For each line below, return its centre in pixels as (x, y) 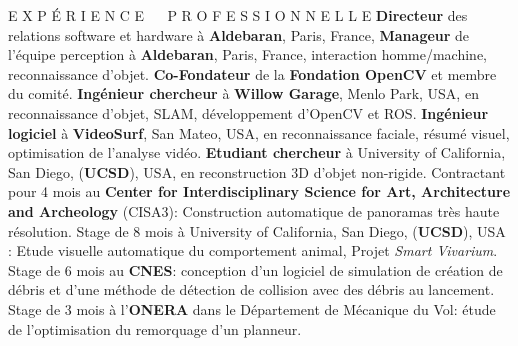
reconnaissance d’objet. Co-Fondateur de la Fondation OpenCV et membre (252, 73)
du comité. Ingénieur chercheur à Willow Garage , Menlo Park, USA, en (243, 93)
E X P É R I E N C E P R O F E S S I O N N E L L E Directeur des (238, 15)
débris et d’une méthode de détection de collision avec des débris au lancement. (251, 289)
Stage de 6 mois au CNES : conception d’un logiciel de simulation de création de (255, 269)
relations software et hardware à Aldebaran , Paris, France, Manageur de (239, 34)
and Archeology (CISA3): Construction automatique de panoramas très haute (254, 210)
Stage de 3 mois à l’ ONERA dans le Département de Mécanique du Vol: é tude (252, 308)
